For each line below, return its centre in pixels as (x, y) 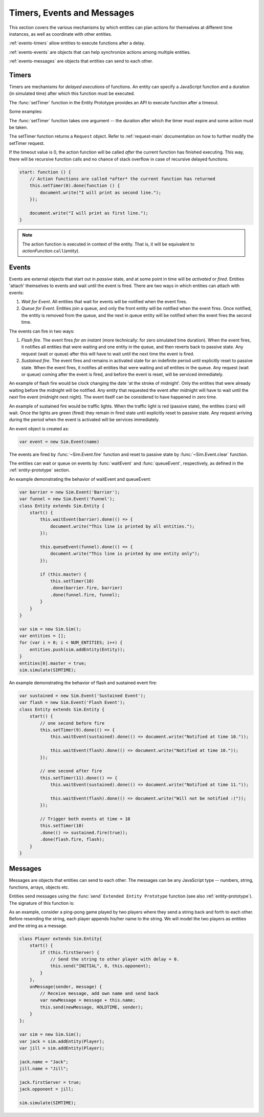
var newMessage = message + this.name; (88, 1000)
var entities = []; (43, 636)
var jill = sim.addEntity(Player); (62, 1048)
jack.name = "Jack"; (44, 1062)
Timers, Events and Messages (72, 13)
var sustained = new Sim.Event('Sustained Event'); (83, 695)
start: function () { (45, 172)
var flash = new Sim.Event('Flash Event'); (72, 703)
